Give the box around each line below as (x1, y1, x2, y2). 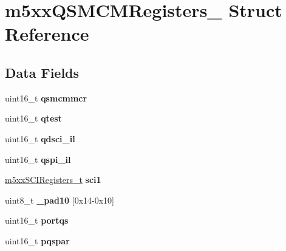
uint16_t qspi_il (5, 153, 71, 165)
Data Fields (5, 63, 80, 81)
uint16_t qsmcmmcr (5, 91, 87, 104)
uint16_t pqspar (5, 234, 70, 247)
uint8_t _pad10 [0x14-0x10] (5, 193, 115, 206)
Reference (5, 21, 89, 46)
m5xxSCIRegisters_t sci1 (5, 173, 101, 186)
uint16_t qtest (5, 112, 62, 125)
